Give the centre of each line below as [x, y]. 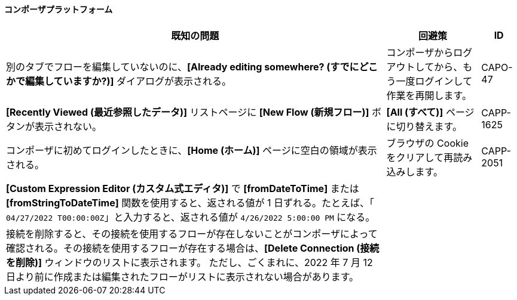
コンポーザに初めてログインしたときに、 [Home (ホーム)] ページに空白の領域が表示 [192, 150]
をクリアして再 [420, 157]
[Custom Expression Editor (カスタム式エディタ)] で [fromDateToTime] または [183, 188]
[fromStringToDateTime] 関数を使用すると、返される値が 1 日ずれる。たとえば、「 [190, 202]
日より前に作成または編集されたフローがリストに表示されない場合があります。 [183, 276]
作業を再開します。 [429, 95]
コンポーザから [420, 52]
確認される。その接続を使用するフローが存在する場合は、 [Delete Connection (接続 [193, 248]
